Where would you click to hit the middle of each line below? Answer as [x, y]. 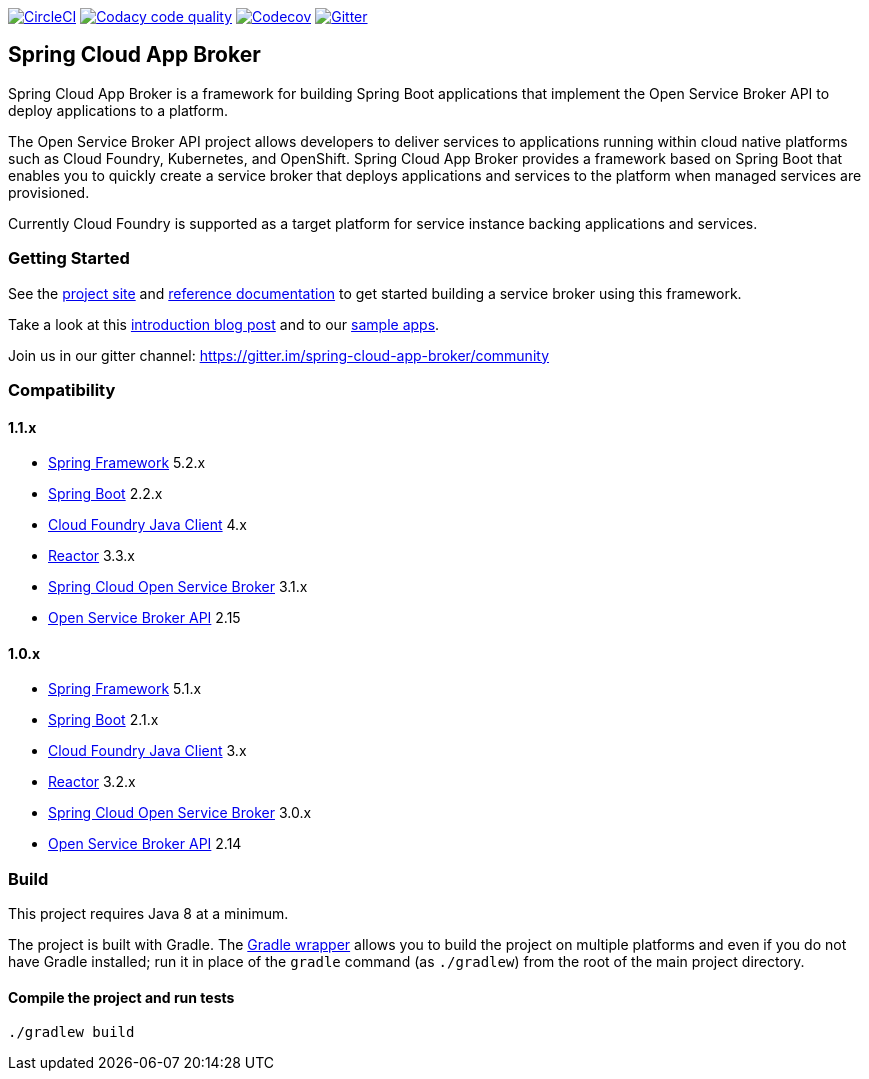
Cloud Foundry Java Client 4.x [147, 525]
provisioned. [49, 192]
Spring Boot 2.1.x [103, 720]
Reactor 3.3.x [92, 556]
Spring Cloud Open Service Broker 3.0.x [180, 813]
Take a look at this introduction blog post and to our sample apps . [224, 324]
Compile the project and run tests [121, 997]
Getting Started [69, 258]
